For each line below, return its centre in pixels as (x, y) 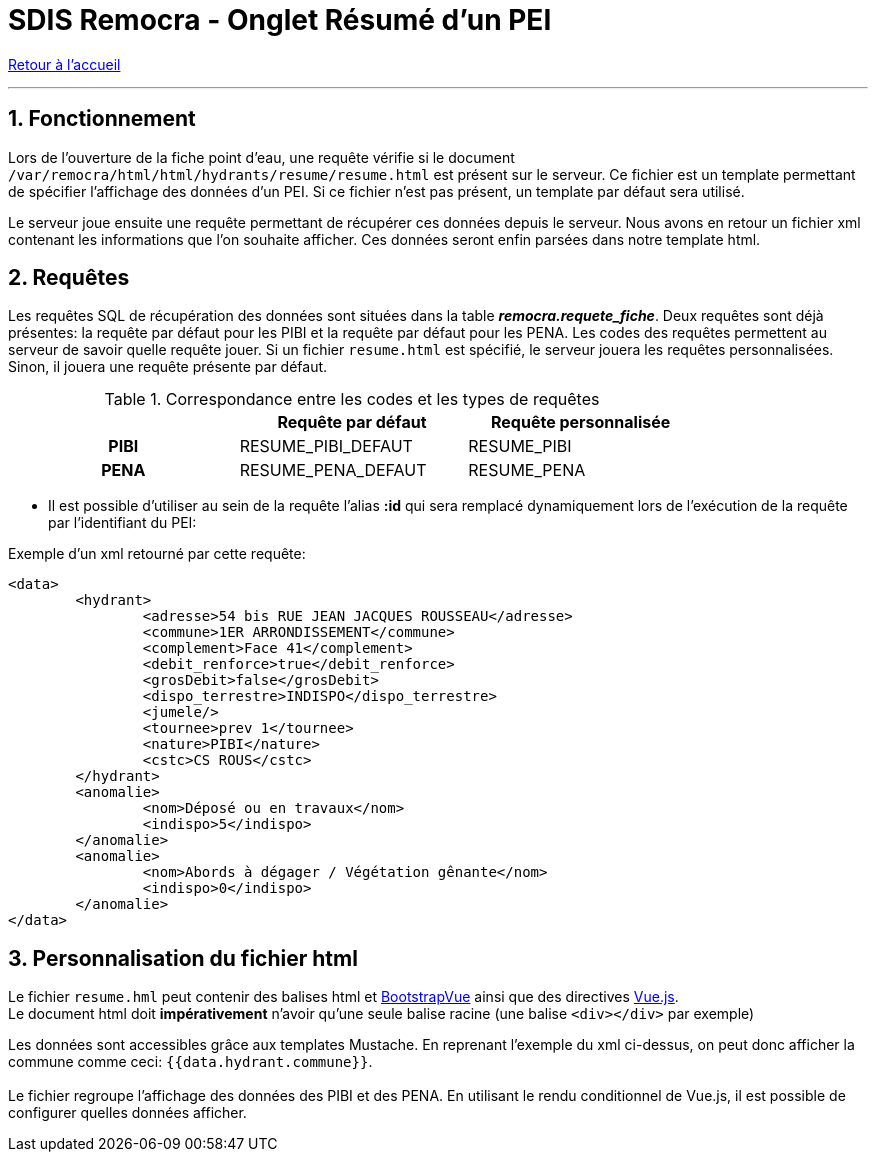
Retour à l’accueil (64, 64)
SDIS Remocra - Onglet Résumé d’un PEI (280, 20)
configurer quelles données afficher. (127, 1113)
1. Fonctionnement (102, 119)
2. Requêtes (69, 278)
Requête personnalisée (581, 422)
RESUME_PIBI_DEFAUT (326, 446)
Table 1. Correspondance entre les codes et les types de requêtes (352, 399)
